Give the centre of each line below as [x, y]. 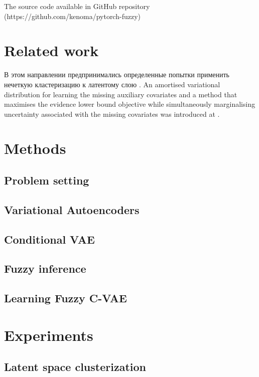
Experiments [49, 335]
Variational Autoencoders [72, 209]
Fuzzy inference [45, 268]
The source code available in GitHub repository [77, 6]
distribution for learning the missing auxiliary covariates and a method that [121, 94]
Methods [35, 148]
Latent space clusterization [75, 367]
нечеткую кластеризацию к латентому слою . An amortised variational [112, 84]
